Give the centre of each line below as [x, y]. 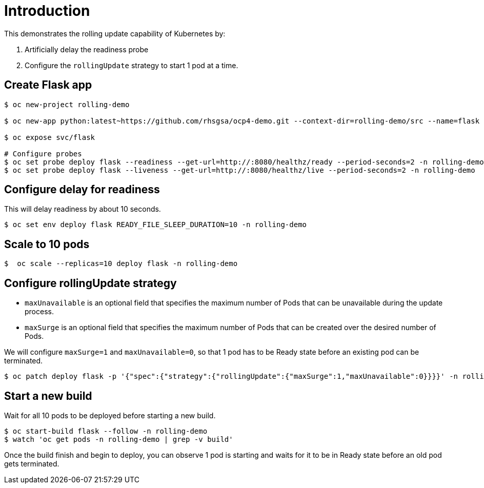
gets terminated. [32, 463]
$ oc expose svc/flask [50, 137]
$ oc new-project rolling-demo [67, 104]
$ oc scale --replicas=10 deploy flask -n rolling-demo [121, 264]
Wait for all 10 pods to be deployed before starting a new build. [110, 415]
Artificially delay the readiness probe [87, 49]
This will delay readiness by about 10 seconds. [83, 209]
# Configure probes [43, 154]
